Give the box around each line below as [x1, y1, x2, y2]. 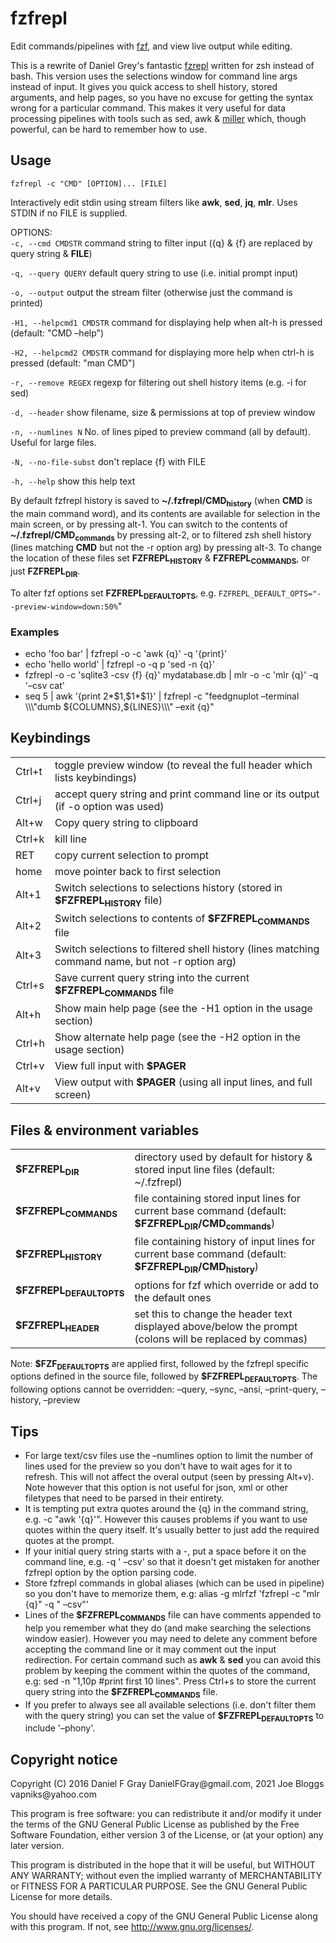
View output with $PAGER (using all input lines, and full [54, 1075, 313, 1089]
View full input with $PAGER [54, 1059, 187, 1073]
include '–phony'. [24, 1722, 96, 1734]
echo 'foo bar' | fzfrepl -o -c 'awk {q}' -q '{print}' [24, 648, 228, 660]
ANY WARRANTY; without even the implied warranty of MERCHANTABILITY [10, 1870, 323, 1882]
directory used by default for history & [134, 1150, 313, 1164]
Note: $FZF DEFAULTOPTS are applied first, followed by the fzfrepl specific [10, 1357, 310, 1372]
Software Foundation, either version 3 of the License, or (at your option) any [10, 1829, 324, 1841]
